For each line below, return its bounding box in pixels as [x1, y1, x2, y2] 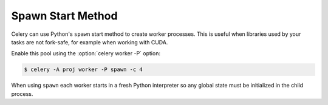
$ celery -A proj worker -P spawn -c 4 [24, 66, 143, 73]
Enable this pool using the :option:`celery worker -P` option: [11, 50, 161, 57]
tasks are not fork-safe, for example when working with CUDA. [11, 38, 168, 46]
